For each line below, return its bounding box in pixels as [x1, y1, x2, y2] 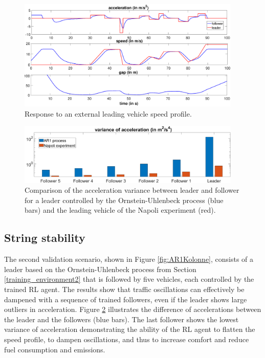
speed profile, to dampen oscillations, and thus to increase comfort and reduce [4, 334, 249, 345]
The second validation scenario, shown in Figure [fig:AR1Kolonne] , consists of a [4, 254, 254, 264]
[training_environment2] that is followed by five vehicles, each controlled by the [4, 274, 254, 284]
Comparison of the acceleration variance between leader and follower [25, 185, 239, 195]
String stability [4, 230, 85, 245]
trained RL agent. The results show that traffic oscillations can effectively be [4, 284, 245, 295]
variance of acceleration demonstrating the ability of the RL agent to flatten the [4, 324, 255, 334]
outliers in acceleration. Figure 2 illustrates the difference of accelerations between [4, 304, 261, 315]
